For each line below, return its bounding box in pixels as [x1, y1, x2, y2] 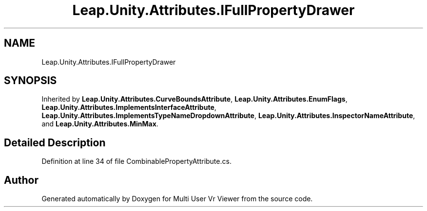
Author [4, 174, 39, 186]
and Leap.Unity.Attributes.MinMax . [41, 120, 158, 128]
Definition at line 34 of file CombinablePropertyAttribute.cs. [41, 157, 232, 166]
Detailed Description [4, 136, 106, 149]
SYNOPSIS [4, 74, 57, 87]
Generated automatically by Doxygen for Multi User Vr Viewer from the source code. [41, 194, 313, 203]
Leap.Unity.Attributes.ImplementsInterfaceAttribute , [41, 103, 216, 112]
